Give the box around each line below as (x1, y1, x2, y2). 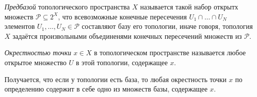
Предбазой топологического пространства (4, 1, 130, 11)
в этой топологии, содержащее (75, 57, 168, 67)
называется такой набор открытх (140, 1, 239, 11)
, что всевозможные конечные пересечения (58, 11, 187, 21)
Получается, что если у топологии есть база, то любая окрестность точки (4, 74, 227, 84)
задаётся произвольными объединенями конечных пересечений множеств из (12, 30, 242, 41)
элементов (4, 21, 35, 31)
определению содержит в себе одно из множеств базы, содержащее (4, 84, 208, 94)
